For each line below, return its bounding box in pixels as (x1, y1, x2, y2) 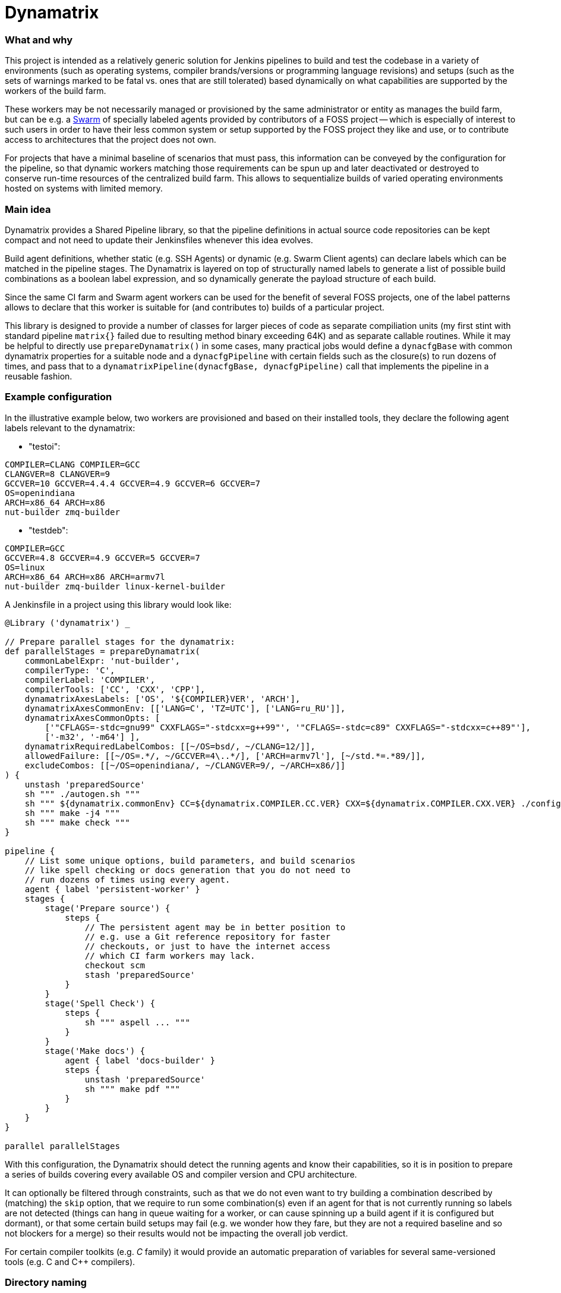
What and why (5, 33, 73, 46)
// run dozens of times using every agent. (24, 874, 231, 884)
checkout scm (84, 960, 146, 970)
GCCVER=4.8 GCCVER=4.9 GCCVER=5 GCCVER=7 (5, 553, 200, 563)
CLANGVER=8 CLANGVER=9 (5, 469, 111, 479)
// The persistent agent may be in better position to (84, 922, 346, 932)
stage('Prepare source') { (45, 903, 171, 913)
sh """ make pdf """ (84, 1084, 181, 1094)
